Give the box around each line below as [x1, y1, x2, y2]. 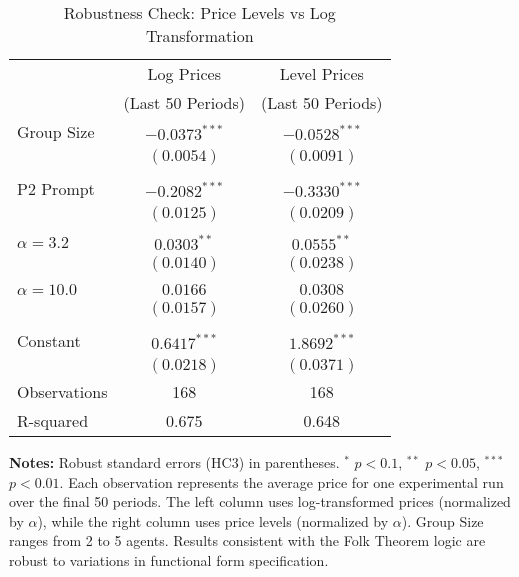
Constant [17, 329, 81, 352]
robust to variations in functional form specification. [9, 549, 329, 570]
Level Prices [279, 62, 364, 85]
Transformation [145, 24, 254, 47]
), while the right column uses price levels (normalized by [37, 510, 389, 531]
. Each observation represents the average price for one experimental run [59, 471, 504, 492]
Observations [17, 380, 108, 403]
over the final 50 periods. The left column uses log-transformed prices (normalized [9, 491, 511, 512]
